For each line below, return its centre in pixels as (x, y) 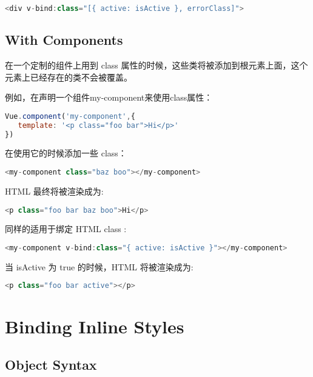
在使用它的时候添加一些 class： (66, 153)
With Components (64, 40)
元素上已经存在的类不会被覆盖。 (69, 77)
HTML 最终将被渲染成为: (54, 191)
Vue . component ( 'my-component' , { (70, 116)
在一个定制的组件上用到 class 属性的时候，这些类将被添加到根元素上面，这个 (156, 65)
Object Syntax (51, 365)
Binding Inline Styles (95, 326)
